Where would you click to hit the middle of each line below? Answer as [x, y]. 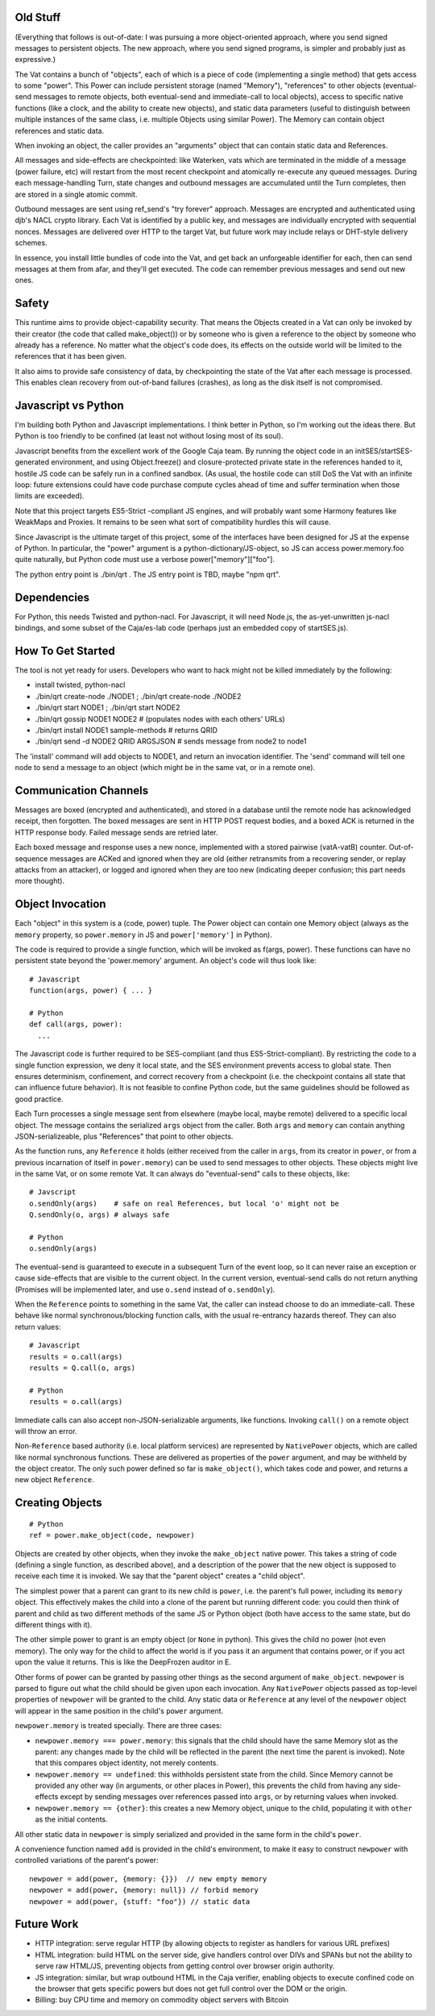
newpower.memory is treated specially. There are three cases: [118, 1726]
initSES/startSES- [384, 451]
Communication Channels [82, 790]
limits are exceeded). [50, 496]
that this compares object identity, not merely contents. [127, 1763]
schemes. [31, 243]
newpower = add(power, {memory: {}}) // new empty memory [148, 1879]
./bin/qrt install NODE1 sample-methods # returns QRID [126, 730]
